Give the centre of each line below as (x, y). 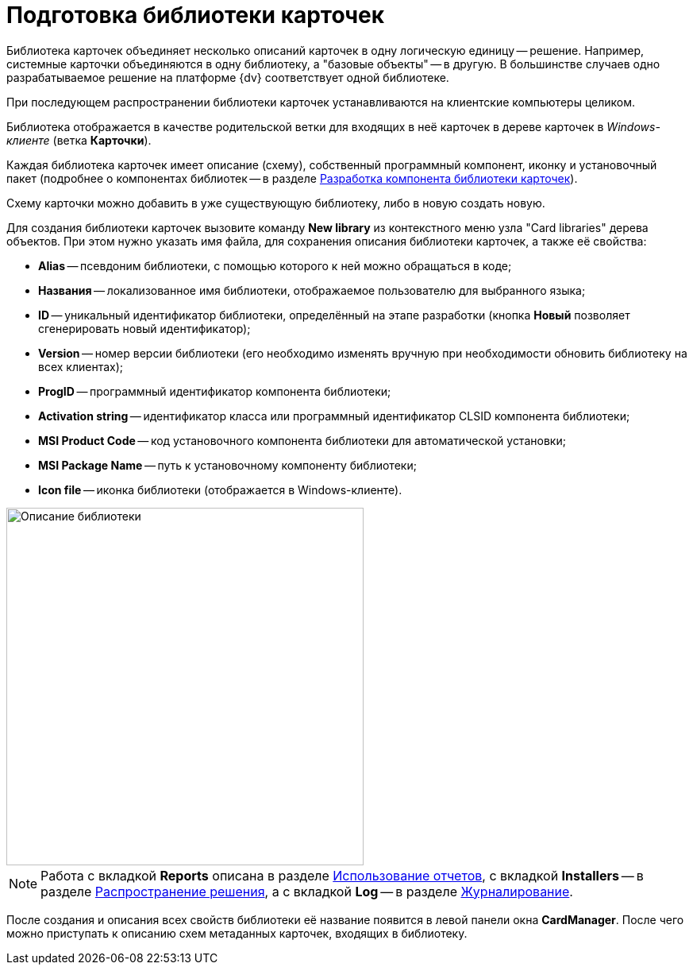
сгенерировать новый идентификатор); (144, 328)
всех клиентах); (81, 366)
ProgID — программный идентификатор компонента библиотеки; (215, 391)
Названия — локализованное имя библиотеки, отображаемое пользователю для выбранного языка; (312, 290)
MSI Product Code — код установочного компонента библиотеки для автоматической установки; (302, 440)
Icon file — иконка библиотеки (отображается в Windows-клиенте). (220, 489)
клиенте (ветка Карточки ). (79, 140)
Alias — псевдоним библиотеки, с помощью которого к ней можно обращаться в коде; (275, 265)
